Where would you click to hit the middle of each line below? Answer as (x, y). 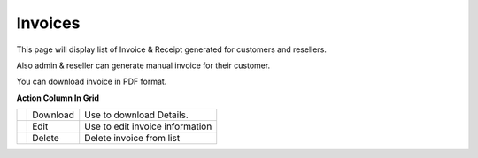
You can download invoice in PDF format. (92, 82)
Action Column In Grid (58, 98)
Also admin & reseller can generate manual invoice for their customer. (143, 65)
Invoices (48, 23)
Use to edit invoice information (148, 126)
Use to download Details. (137, 115)
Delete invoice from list (132, 139)
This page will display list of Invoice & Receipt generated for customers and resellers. (172, 49)
